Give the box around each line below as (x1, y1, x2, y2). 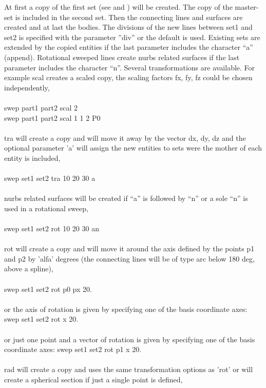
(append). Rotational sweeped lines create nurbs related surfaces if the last (4, 51, 240, 62)
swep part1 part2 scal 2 (4, 102, 78, 113)
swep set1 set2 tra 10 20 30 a (4, 173, 96, 183)
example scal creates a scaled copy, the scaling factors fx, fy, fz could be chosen (4, 72, 253, 83)
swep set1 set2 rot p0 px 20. (4, 283, 92, 294)
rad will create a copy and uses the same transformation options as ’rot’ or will (4, 364, 253, 375)
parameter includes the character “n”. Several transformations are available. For (4, 62, 255, 72)
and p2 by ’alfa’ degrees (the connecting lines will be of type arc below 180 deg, (4, 253, 255, 264)
